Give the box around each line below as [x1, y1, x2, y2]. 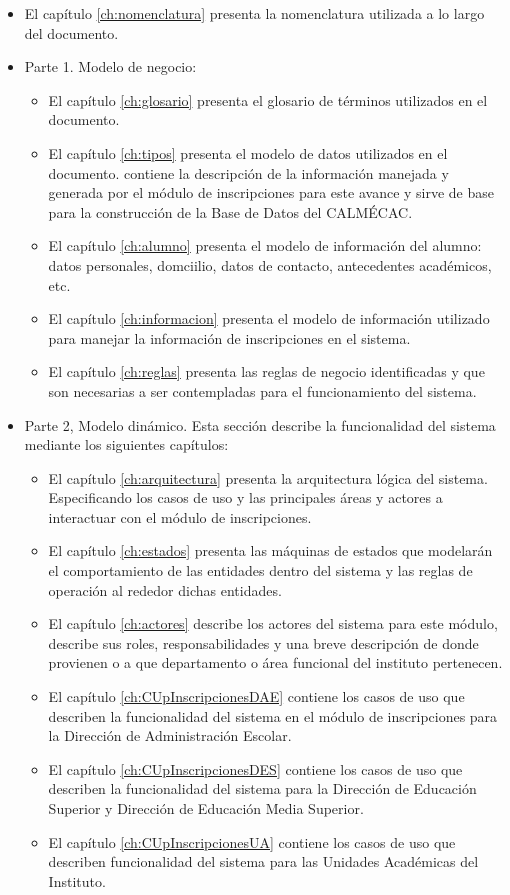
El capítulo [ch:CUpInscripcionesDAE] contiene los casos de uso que [48, 686, 465, 707]
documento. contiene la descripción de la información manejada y [48, 162, 449, 183]
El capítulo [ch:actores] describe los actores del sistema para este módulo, [48, 613, 498, 634]
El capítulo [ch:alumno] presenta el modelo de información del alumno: [48, 235, 482, 256]
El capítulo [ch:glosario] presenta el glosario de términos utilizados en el [48, 89, 488, 110]
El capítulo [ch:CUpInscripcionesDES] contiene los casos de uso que [48, 758, 463, 779]
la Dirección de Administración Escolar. [48, 725, 292, 746]
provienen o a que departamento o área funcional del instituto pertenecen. [48, 652, 503, 673]
